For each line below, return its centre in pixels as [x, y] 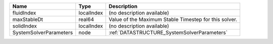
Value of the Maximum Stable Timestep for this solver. [173, 19]
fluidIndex [24, 13]
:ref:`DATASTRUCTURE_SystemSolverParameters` [168, 32]
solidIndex [25, 26]
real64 [86, 19]
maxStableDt [28, 19]
